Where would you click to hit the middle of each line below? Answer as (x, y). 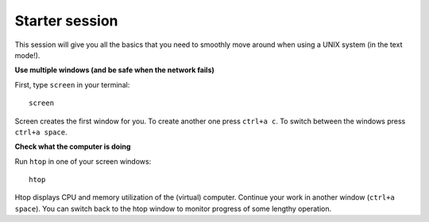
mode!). (27, 55)
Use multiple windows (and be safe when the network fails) (114, 70)
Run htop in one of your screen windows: (83, 161)
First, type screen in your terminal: (72, 84)
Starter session (66, 21)
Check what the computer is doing (73, 146)
